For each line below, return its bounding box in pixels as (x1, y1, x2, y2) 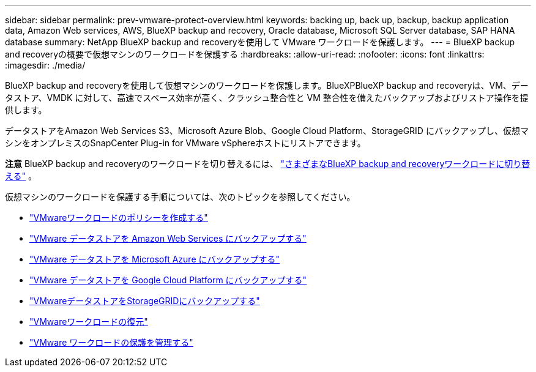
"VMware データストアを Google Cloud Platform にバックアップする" (29, 275, 307, 285)
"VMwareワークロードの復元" (29, 316, 148, 327)
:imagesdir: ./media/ (5, 60, 86, 70)
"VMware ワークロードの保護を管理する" (29, 337, 193, 348)
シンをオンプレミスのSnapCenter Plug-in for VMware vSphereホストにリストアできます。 (5, 138, 366, 148)
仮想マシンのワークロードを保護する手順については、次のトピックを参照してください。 (5, 192, 355, 202)
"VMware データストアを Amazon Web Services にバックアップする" (29, 233, 307, 244)
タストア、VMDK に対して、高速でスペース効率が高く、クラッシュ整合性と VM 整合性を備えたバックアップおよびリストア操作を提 (5, 92, 529, 103)
